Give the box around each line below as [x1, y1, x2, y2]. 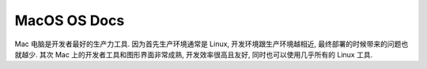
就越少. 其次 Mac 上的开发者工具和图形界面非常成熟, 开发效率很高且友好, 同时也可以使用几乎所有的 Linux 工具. [14, 49, 373, 59]
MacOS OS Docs [14, 12, 125, 29]
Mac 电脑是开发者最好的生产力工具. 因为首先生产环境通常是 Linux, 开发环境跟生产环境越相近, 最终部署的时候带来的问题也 [14, 39, 409, 49]
